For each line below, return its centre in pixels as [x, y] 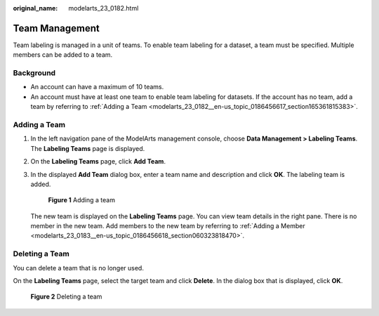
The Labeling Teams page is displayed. [88, 148]
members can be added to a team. [63, 55]
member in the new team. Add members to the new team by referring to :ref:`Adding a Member [168, 226]
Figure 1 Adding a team [82, 200]
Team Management [56, 28]
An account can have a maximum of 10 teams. [97, 87]
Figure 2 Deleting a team [66, 297]
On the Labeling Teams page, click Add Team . [98, 162]
